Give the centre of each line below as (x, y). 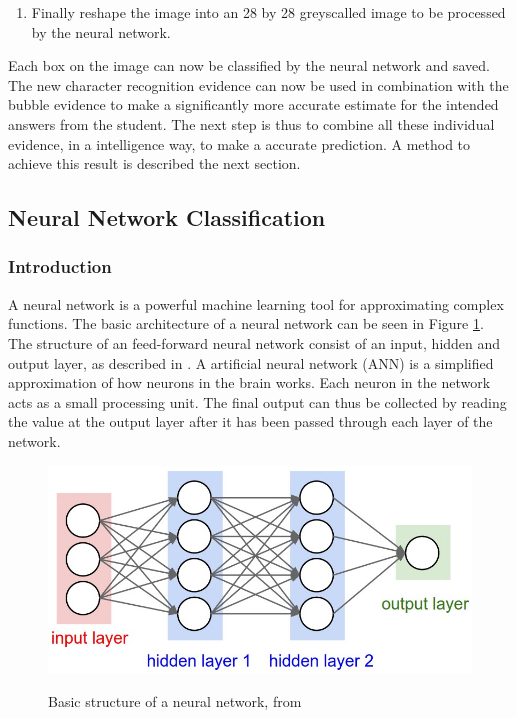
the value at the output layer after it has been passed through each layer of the (250, 421)
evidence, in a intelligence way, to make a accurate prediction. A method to (239, 143)
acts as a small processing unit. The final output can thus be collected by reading (257, 401)
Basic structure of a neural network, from (175, 701)
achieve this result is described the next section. (154, 163)
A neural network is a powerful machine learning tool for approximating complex (256, 303)
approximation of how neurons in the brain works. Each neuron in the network (249, 382)
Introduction (60, 266)
